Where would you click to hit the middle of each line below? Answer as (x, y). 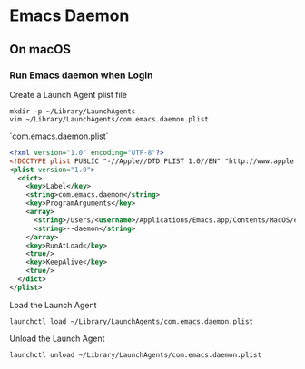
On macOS (40, 49)
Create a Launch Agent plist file (68, 94)
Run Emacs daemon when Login (81, 75)
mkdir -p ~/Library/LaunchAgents (73, 111)
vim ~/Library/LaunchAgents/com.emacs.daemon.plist (109, 119)
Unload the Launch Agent (57, 338)
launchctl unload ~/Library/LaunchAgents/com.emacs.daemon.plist (135, 354)
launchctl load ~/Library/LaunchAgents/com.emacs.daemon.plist (132, 321)
